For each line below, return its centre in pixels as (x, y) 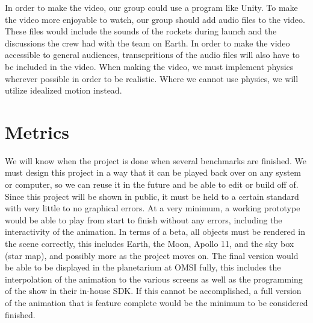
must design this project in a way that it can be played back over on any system (153, 172)
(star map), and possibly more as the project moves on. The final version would (152, 255)
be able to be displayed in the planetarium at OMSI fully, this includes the (143, 267)
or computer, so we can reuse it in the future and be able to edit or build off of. (152, 184)
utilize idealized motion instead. (64, 90)
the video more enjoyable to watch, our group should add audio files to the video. (155, 19)
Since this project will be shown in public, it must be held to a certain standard (152, 196)
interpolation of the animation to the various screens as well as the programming (154, 279)
